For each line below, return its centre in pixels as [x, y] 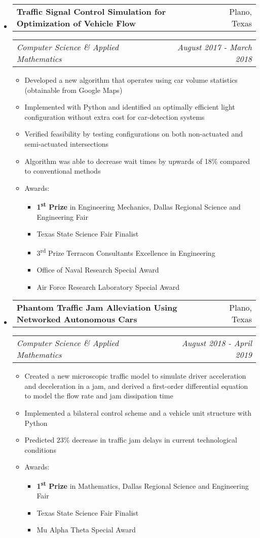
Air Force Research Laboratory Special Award [108, 287]
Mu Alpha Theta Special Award [86, 530]
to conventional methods [63, 171]
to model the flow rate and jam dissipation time [99, 396]
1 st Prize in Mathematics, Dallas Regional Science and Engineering [143, 485]
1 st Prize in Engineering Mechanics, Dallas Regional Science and [139, 206]
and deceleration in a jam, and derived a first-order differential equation [136, 385]
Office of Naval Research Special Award [98, 270]
